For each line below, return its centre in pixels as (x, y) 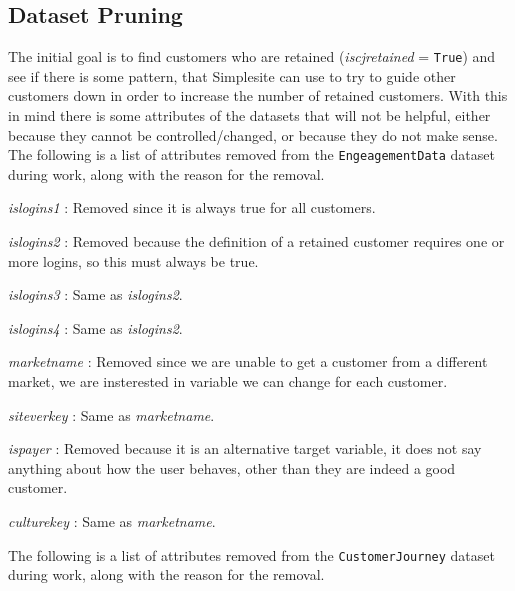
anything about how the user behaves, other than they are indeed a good (232, 467)
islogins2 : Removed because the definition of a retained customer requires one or (256, 241)
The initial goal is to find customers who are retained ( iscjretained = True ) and (252, 56)
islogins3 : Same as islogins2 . (95, 294)
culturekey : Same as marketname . (112, 521)
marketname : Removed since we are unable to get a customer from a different (248, 361)
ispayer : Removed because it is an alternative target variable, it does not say (245, 448)
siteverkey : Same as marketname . (111, 414)
